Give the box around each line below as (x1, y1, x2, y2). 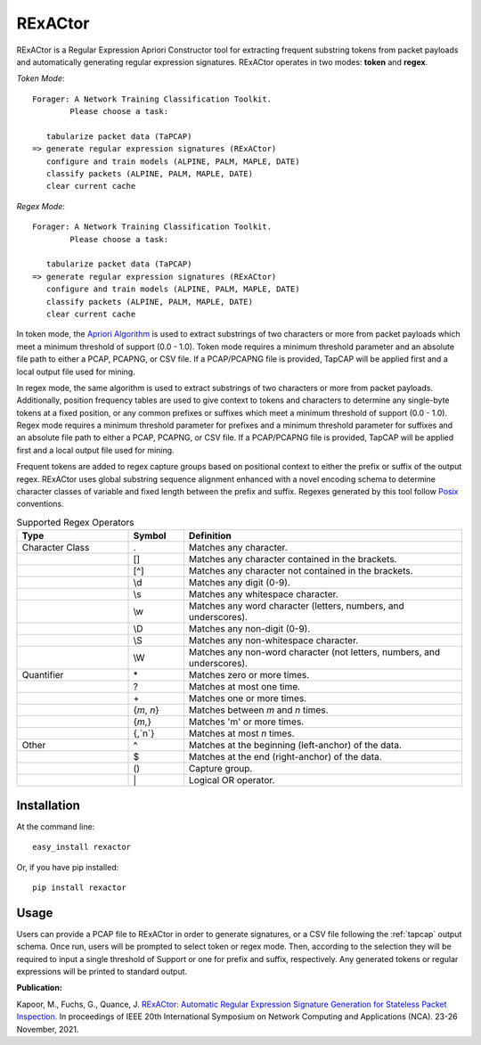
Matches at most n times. (188, 727, 295, 739)
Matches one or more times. (188, 692, 307, 705)
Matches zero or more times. (188, 669, 310, 682)
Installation (16, 797, 80, 812)
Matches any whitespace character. (188, 588, 338, 600)
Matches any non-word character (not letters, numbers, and (188, 646, 441, 658)
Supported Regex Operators (16, 517, 135, 529)
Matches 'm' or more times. (188, 715, 305, 728)
